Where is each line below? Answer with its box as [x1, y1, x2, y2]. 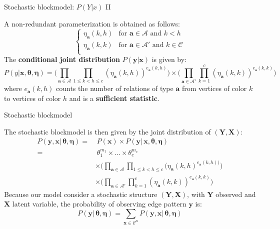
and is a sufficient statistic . [69, 92, 159, 103]
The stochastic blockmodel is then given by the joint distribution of [4, 126, 211, 136]
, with [187, 188, 205, 199]
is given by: [151, 54, 187, 64]
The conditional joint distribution [4, 54, 120, 64]
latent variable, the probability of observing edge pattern [12, 198, 186, 209]
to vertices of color [4, 92, 61, 103]
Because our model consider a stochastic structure [4, 188, 157, 199]
